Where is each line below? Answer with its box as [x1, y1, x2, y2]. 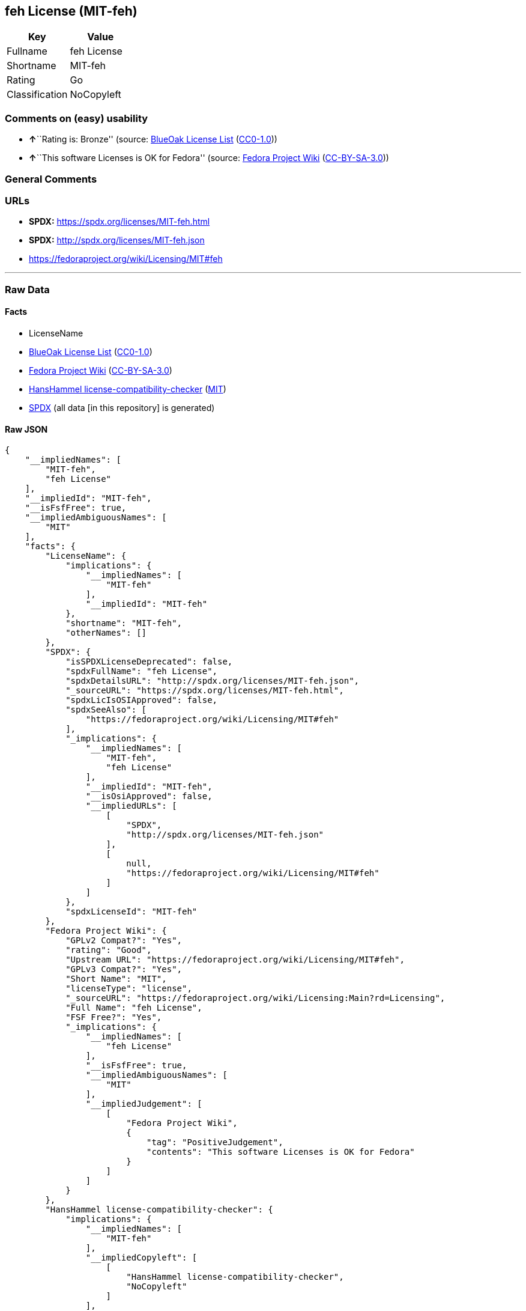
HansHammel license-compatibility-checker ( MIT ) [29, 383, 226, 394]
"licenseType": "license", [65, 984, 192, 994]
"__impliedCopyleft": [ [85, 1253, 198, 1263]
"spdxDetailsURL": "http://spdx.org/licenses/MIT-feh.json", [65, 676, 360, 686]
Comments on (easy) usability [5, 112, 148, 124]
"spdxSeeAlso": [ [65, 705, 147, 715]
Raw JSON [5, 424, 48, 434]
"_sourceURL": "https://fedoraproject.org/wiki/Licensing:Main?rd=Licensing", [65, 993, 446, 1003]
